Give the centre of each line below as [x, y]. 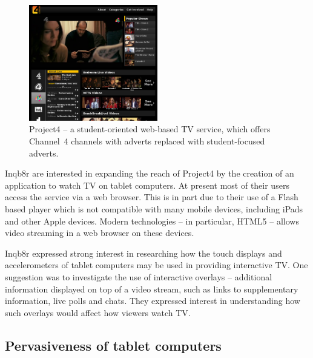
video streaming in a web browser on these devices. [100, 233]
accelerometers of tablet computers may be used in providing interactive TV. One [156, 265]
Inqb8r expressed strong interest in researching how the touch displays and [143, 253]
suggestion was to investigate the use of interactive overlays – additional [139, 276]
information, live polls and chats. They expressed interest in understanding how [153, 301]
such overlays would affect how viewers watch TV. [98, 312]
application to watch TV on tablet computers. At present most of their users [147, 185]
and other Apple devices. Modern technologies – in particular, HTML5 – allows [152, 221]
